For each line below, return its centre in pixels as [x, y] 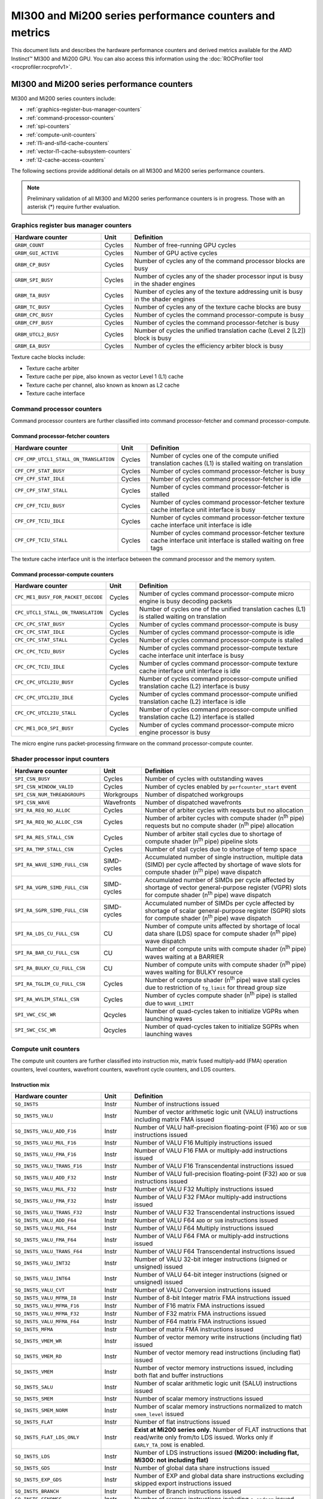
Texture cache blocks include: [48, 357]
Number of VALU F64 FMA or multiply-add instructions [212, 1236]
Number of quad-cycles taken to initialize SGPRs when [222, 1027]
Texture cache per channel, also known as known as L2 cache [103, 385]
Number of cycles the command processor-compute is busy [219, 315]
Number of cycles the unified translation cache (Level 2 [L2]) [220, 331]
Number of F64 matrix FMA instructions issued [200, 1322]
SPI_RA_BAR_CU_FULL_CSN [47, 953]
